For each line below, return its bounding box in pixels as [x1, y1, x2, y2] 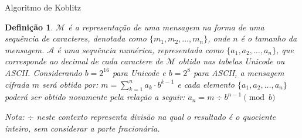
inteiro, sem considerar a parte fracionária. [5, 122, 160, 134]
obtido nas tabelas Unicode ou [178, 55, 285, 67]
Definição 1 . [5, 20, 53, 33]
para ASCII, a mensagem [194, 66, 284, 78]
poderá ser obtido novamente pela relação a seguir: [5, 91, 185, 103]
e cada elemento [177, 78, 235, 90]
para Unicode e [112, 66, 166, 78]
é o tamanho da [240, 32, 297, 44]
